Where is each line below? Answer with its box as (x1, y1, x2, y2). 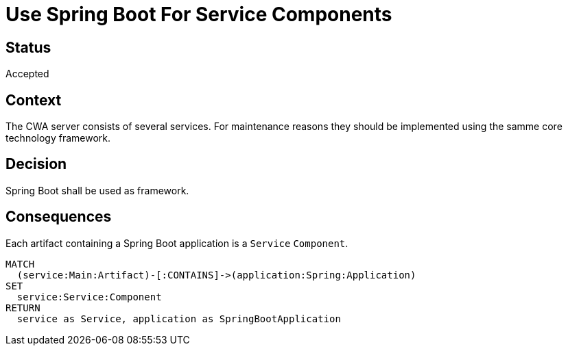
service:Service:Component (16, 291, 162, 302)
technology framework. (5, 132, 111, 144)
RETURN (5, 302, 40, 313)
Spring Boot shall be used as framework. (5, 184, 189, 196)
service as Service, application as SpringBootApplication (16, 313, 341, 324)
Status (5, 38, 51, 56)
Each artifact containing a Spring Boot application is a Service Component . (5, 237, 348, 249)
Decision (5, 155, 67, 173)
